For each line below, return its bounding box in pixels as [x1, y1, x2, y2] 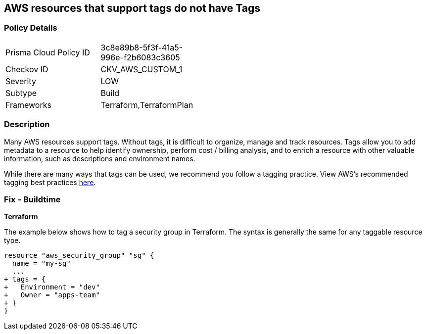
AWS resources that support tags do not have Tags [4, 2, 260, 14]
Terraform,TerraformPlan [100, 99, 193, 110]
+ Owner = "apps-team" [4, 291, 100, 299]
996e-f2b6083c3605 [100, 52, 180, 62]
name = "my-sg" [12, 259, 71, 268]
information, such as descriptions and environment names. [4, 154, 195, 163]
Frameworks [5, 99, 51, 110]
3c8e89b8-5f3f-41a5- [100, 42, 183, 52]
